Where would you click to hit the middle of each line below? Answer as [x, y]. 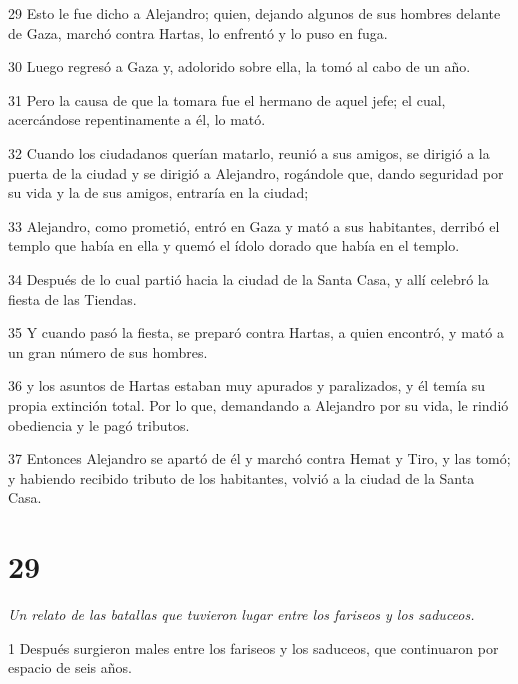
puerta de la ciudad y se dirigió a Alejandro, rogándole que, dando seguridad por [256, 172]
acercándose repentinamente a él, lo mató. [137, 119]
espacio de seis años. [70, 667]
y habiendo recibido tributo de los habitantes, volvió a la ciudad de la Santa [241, 477]
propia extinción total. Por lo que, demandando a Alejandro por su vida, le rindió [258, 404]
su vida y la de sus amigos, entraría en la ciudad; [158, 192]
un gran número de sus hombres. [108, 351]
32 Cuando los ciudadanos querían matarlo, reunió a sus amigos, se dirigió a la [249, 152]
